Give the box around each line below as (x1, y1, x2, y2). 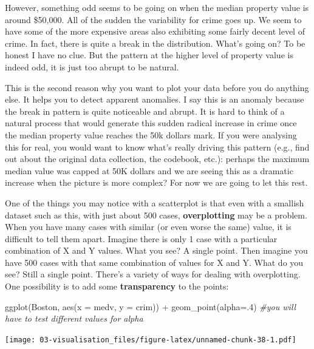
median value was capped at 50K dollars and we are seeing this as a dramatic (5, 164, 293, 177)
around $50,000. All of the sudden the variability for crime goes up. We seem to (5, 13, 302, 25)
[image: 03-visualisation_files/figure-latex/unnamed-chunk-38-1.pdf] (5, 335, 296, 344)
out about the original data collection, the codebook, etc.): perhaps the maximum (5, 152, 310, 165)
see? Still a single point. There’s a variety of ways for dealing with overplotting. (5, 268, 301, 280)
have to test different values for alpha (5, 312, 143, 325)
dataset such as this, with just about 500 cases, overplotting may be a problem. (5, 208, 307, 221)
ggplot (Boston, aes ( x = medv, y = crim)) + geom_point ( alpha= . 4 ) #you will (5, 300, 296, 313)
